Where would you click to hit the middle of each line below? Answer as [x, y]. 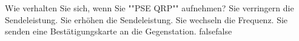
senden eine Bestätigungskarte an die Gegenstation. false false [119, 31]
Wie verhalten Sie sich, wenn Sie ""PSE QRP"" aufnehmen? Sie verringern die [149, 8]
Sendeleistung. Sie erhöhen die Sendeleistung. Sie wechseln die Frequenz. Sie [146, 19]
